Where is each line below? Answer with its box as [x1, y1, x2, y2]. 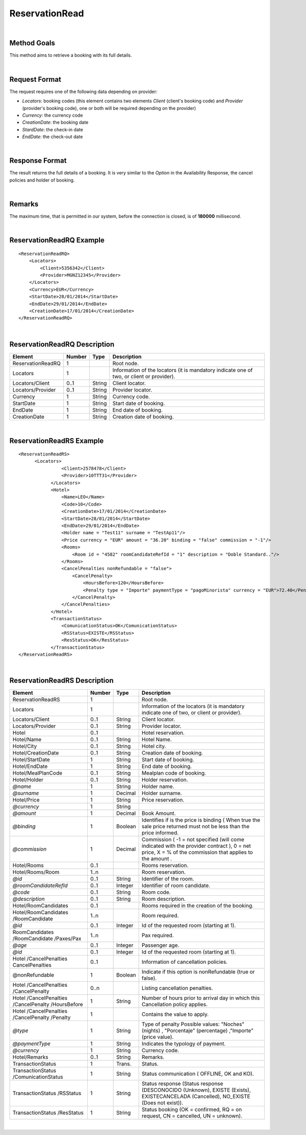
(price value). [141, 1033, 174, 1040]
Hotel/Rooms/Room [12, 869, 60, 876]
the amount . [141, 855, 172, 862]
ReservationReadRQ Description [9, 340, 115, 349]
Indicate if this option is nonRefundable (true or [141, 968, 255, 975]
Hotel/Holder [12, 776, 43, 783]
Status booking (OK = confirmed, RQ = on [141, 1106, 242, 1113]
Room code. [141, 889, 171, 896]
